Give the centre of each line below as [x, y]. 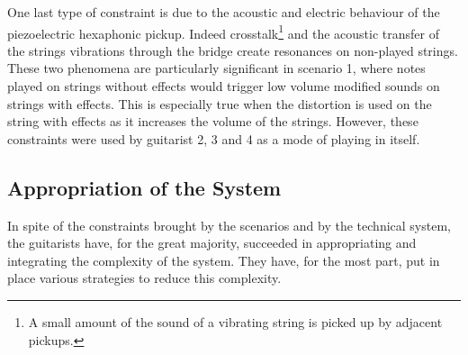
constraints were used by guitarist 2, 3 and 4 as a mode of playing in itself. [214, 138]
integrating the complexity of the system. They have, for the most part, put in [224, 260]
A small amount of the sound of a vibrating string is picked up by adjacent [235, 321]
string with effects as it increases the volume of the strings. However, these [213, 121]
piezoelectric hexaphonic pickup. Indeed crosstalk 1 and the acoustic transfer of [223, 32]
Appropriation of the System [144, 187]
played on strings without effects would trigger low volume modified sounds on [224, 86]
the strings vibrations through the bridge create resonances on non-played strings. [233, 50]
